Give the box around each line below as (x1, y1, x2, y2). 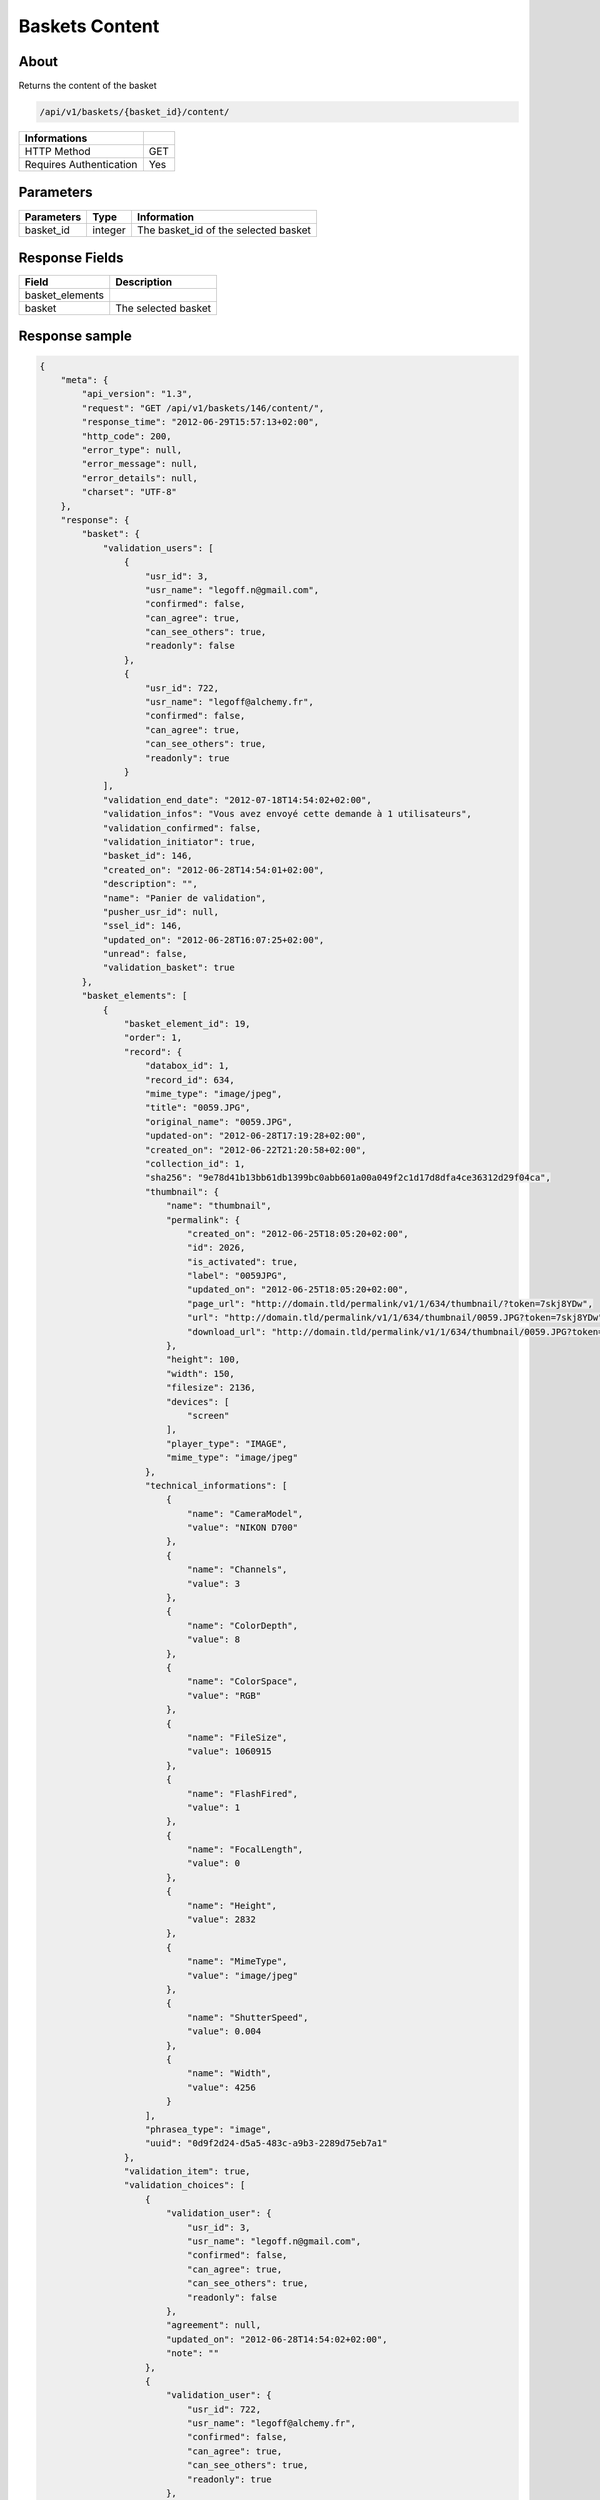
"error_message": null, (81, 458, 199, 470)
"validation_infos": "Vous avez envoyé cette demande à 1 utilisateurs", (102, 808, 472, 820)
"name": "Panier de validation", (102, 892, 267, 904)
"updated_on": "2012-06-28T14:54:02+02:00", (165, 2333, 388, 2345)
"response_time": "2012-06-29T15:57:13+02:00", (81, 416, 320, 428)
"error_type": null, (81, 445, 183, 456)
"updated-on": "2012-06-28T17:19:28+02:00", (145, 1130, 367, 1142)
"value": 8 (186, 1634, 240, 1645)
